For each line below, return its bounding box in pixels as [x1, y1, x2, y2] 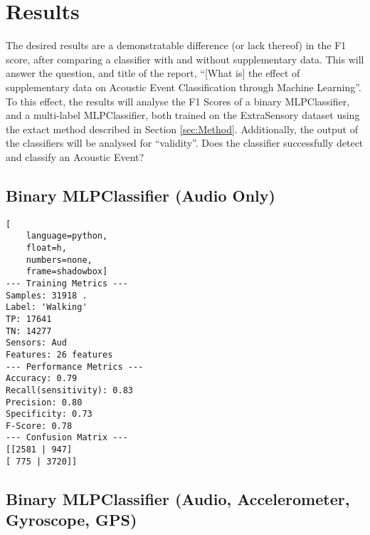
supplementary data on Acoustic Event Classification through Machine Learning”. [6, 79, 361, 94]
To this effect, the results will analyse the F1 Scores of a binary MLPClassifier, [6, 93, 350, 108]
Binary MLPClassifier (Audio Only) [6, 184, 275, 206]
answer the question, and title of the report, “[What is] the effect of [6, 66, 300, 80]
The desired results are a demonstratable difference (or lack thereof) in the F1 [6, 38, 347, 53]
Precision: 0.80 [6, 397, 83, 407]
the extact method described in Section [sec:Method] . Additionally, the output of [6, 121, 358, 136]
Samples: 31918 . [6, 290, 88, 301]
